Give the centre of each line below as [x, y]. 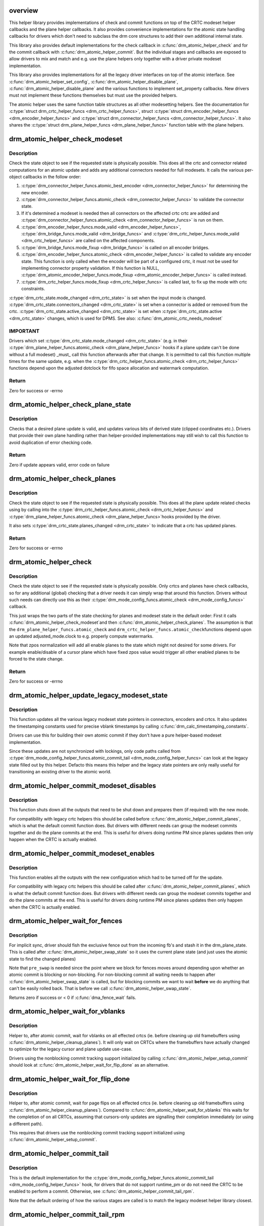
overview [24, 11]
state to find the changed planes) [42, 959]
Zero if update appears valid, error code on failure [59, 465]
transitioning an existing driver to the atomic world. [60, 772]
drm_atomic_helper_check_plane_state [70, 405]
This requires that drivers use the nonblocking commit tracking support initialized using [97, 1132]
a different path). [26, 1124]
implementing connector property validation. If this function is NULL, [90, 268]
